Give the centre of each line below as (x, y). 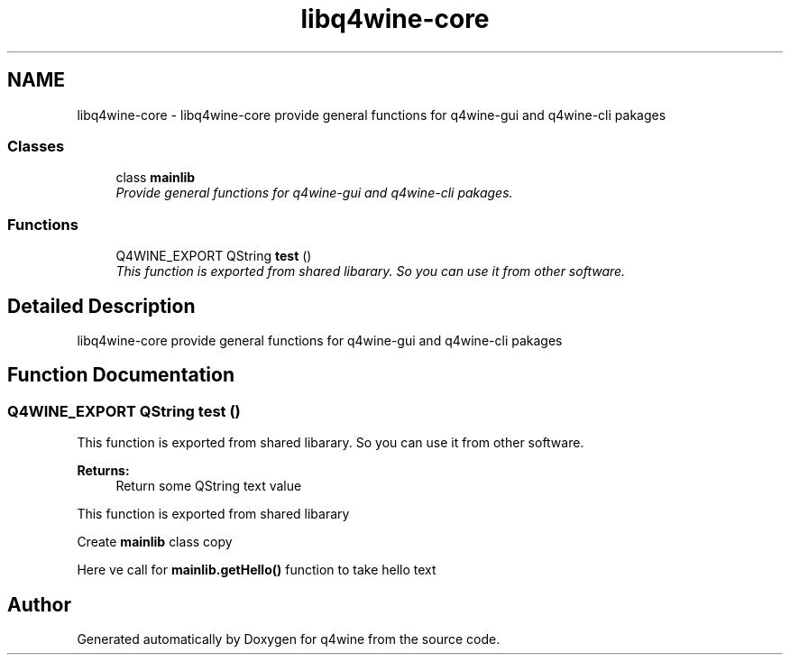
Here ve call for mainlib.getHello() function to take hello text (257, 570)
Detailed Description (101, 306)
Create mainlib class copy (155, 542)
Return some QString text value (209, 486)
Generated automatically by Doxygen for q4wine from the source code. (289, 639)
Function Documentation (121, 375)
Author (39, 604)
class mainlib (156, 178)
